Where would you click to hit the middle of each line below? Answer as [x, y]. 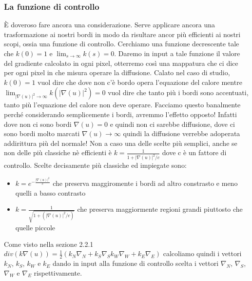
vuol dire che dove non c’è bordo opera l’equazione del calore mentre [140, 82]
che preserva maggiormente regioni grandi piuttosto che [160, 209]
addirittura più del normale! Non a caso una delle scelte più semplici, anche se [121, 143]
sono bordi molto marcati [42, 133]
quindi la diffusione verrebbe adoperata [182, 133]
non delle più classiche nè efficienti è [58, 152]
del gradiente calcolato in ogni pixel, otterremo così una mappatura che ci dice [121, 63]
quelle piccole [35, 228]
